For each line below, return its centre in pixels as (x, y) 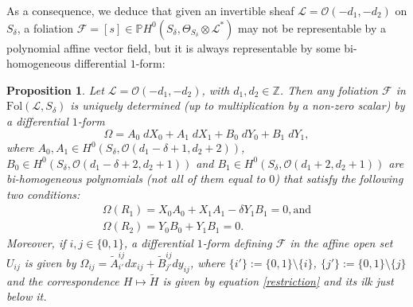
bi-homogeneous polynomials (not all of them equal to (136, 179)
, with (216, 89)
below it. (27, 296)
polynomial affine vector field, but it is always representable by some (173, 47)
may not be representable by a (312, 27)
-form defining (237, 243)
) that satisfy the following (339, 179)
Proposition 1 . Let (55, 89)
